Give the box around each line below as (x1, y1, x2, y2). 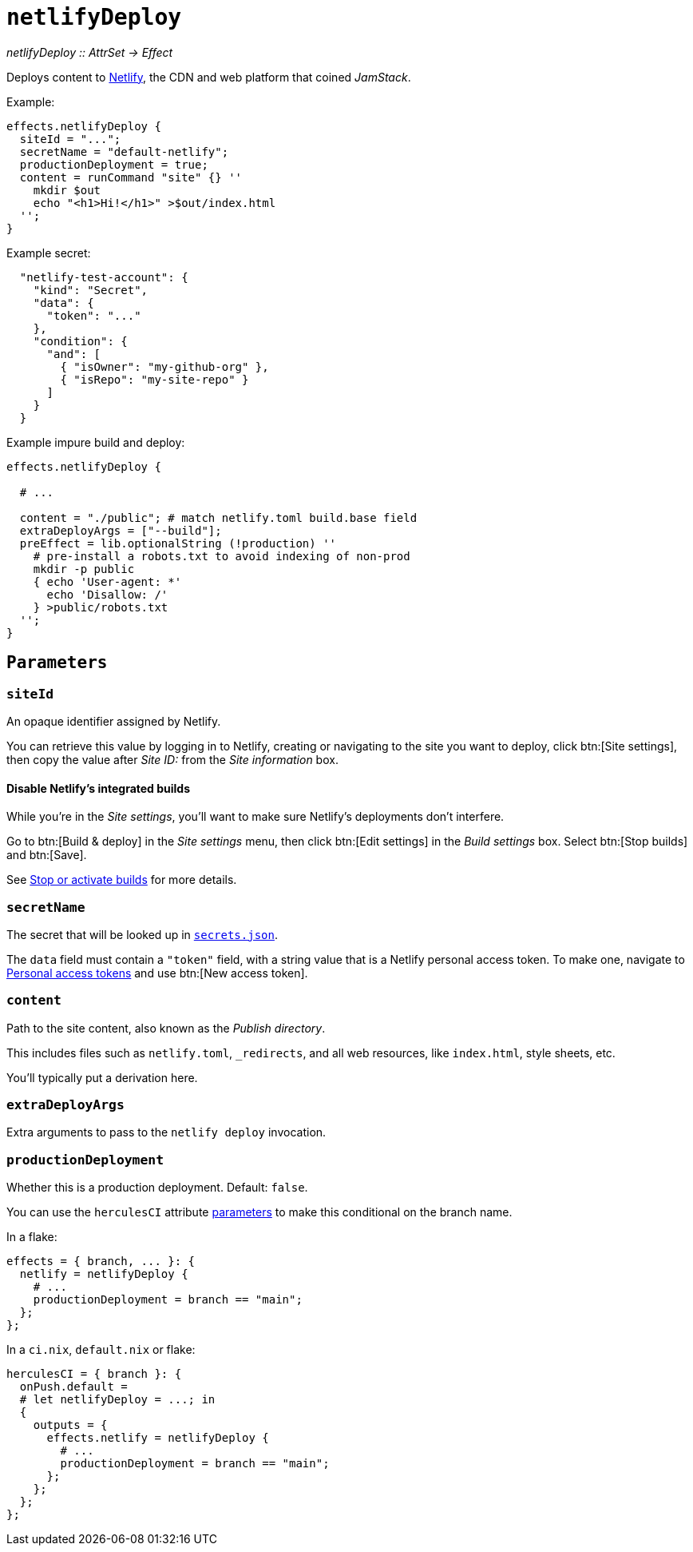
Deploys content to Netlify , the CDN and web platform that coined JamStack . (6, 70, 411, 84)
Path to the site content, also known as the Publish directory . (6, 1021, 326, 1035)
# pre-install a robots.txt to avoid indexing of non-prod (33, 549, 410, 563)
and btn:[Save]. (6, 848, 87, 862)
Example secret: (6, 245, 91, 260)
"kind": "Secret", (33, 283, 148, 296)
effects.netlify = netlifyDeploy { (46, 1431, 269, 1445)
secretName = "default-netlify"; (19, 145, 229, 158)
